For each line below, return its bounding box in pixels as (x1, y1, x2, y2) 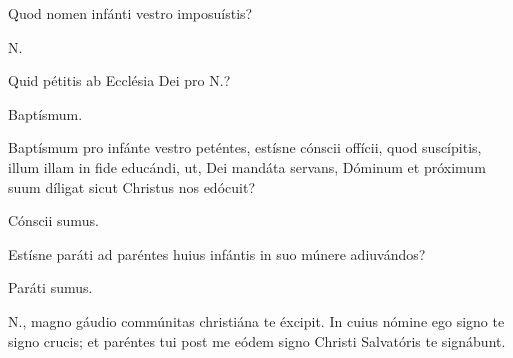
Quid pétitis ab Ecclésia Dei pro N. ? (8, 70, 231, 91)
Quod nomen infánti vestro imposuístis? (8, 3, 253, 23)
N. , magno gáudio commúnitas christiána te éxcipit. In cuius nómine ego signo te (8, 310, 505, 331)
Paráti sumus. (8, 277, 93, 298)
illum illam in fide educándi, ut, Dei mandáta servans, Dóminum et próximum (8, 156, 486, 177)
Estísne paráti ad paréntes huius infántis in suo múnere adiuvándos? (8, 243, 426, 264)
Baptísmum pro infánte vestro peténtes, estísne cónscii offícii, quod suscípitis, (8, 137, 482, 158)
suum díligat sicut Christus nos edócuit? (8, 176, 255, 197)
